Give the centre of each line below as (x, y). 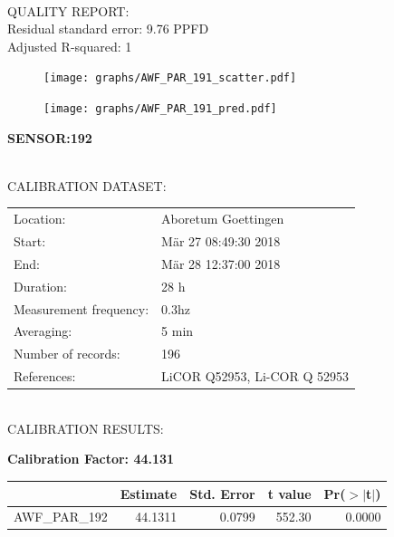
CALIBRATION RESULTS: (86, 428)
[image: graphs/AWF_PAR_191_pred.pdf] (160, 109)
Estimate (149, 493)
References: (45, 376)
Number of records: (67, 354)
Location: (40, 219)
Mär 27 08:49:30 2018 (221, 241)
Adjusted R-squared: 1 (70, 46)
